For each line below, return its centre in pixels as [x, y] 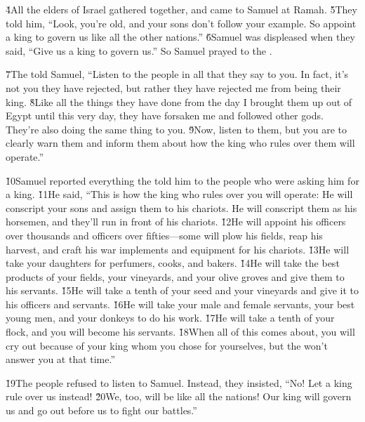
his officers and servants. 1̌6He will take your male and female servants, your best [180, 304]
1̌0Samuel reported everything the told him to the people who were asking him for [182, 180]
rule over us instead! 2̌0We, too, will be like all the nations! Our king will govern [179, 396]
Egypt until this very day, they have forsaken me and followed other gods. [165, 116]
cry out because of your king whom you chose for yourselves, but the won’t [167, 345]
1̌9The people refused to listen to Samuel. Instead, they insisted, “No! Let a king [179, 382]
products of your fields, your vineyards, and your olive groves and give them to [175, 276]
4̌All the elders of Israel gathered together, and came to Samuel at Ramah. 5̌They [181, 9]
